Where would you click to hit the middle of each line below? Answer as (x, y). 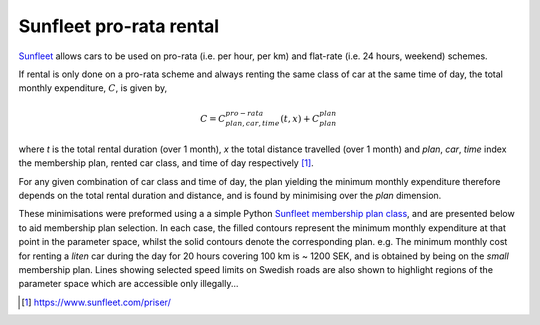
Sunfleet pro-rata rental (119, 26)
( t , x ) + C (300, 118)
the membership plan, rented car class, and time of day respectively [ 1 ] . (166, 163)
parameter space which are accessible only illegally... (128, 284)
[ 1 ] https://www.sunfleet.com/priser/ (96, 302)
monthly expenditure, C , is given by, (93, 88)
